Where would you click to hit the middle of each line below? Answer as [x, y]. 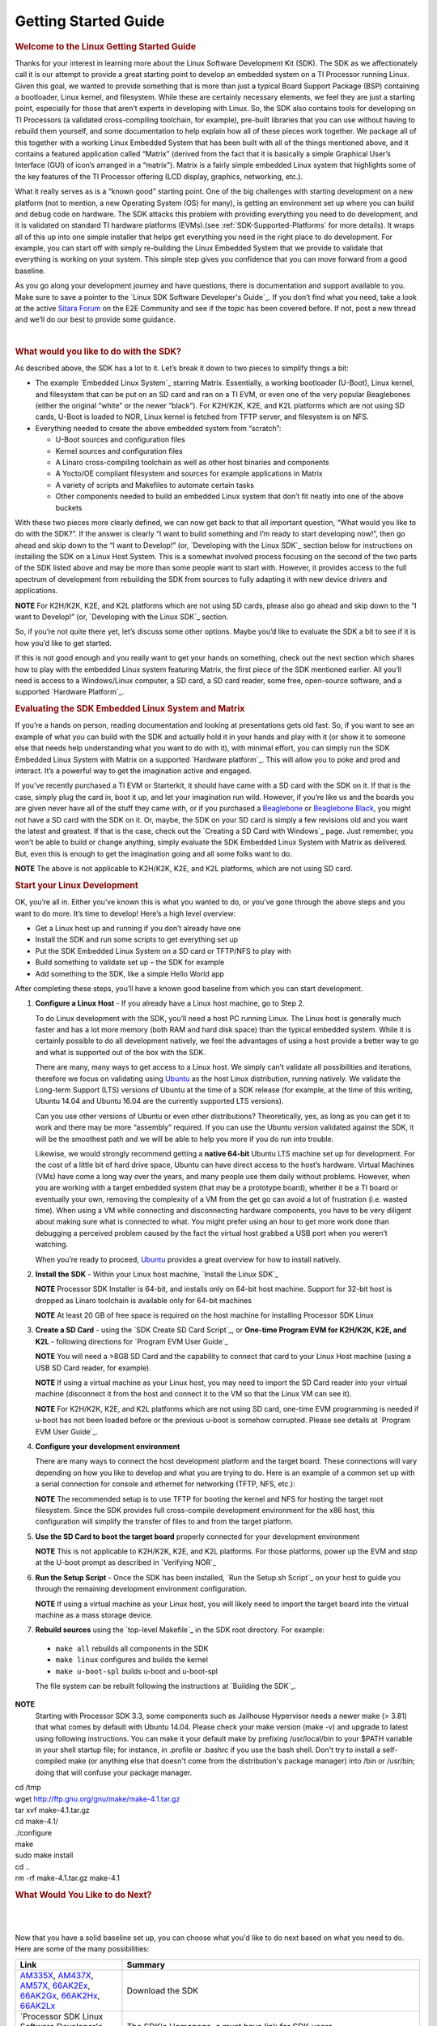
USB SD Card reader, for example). [93, 1368]
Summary [146, 1964]
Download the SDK [163, 1990]
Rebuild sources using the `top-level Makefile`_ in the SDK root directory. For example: [180, 1630]
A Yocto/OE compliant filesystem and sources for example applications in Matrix [189, 473]
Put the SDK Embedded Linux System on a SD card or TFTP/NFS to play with [163, 951]
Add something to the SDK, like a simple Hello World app [129, 973]
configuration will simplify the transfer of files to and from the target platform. [164, 1522]
